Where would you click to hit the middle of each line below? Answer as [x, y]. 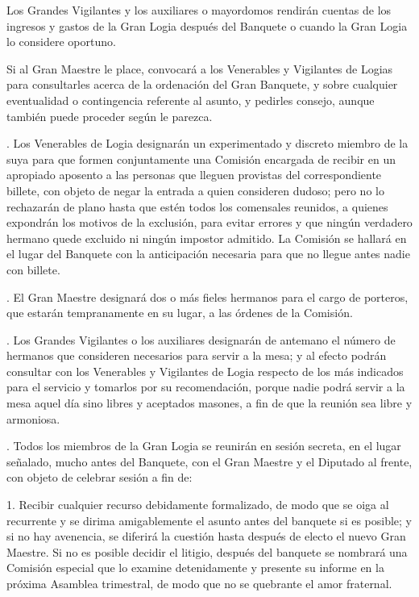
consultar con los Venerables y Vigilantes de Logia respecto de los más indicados [205, 371]
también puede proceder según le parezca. [110, 116]
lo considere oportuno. [61, 42]
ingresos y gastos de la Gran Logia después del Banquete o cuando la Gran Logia [207, 25]
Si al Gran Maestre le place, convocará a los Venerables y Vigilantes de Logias [200, 68]
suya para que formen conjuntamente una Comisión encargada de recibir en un [201, 159]
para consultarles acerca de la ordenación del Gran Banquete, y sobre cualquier [202, 84]
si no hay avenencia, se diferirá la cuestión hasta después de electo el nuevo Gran [206, 536]
